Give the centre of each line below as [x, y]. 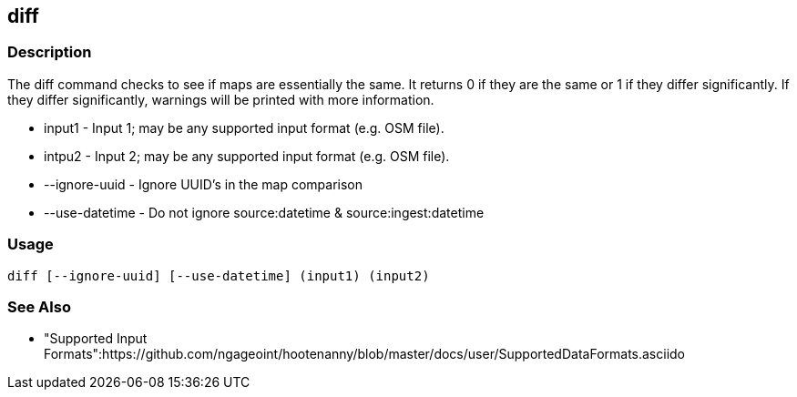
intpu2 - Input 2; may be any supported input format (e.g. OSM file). [247, 156]
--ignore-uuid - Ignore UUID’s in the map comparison [204, 184]
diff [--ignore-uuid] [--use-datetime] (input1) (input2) [219, 275]
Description [50, 52]
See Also [39, 306]
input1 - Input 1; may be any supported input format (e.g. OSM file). [244, 127]
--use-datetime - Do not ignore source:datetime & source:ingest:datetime [264, 212]
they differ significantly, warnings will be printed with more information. [221, 99]
